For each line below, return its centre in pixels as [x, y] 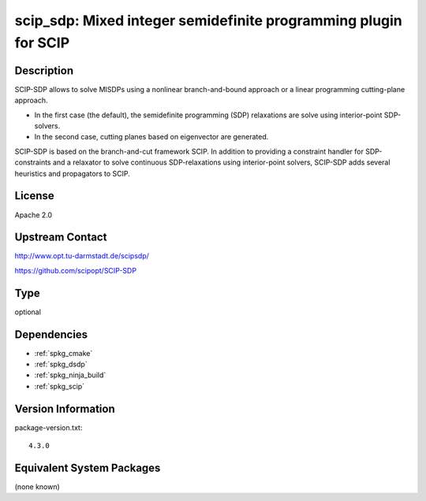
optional [28, 312]
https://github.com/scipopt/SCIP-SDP [76, 270]
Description [44, 71]
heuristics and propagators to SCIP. [72, 173]
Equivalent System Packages [88, 468]
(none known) [37, 486]
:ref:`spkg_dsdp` [61, 364]
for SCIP [42, 43]
